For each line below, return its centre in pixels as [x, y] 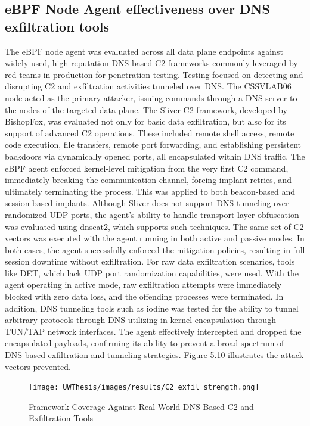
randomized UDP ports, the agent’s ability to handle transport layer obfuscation [152, 214]
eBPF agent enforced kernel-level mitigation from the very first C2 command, [147, 168]
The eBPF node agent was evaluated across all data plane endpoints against [144, 51]
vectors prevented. [38, 366]
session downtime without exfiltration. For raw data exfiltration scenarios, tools [150, 261]
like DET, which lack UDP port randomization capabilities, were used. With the [152, 273]
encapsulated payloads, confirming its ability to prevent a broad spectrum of [145, 343]
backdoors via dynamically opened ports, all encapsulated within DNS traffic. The [155, 156]
